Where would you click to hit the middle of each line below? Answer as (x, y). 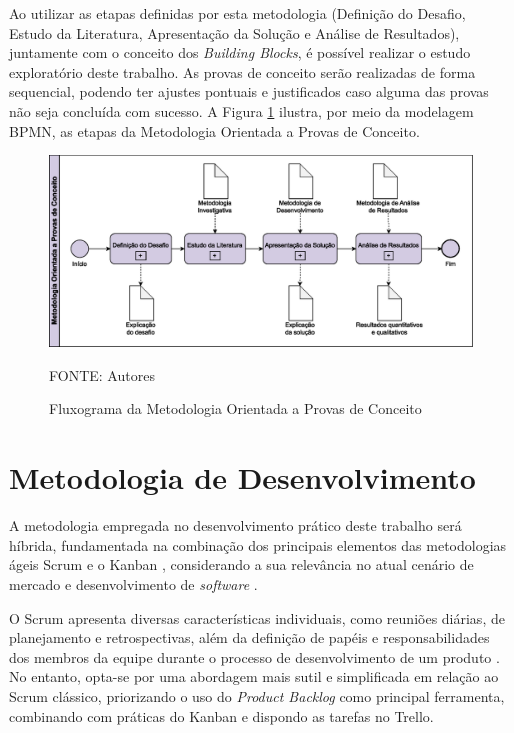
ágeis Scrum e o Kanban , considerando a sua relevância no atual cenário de (241, 564)
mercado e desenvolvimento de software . (133, 583)
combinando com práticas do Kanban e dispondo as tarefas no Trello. (221, 715)
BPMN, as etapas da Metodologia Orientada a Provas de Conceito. (214, 130)
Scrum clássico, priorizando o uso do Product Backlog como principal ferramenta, (257, 695)
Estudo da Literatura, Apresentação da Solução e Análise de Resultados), (234, 32)
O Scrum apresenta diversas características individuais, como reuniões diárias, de (257, 617)
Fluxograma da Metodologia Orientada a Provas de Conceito (235, 408)
